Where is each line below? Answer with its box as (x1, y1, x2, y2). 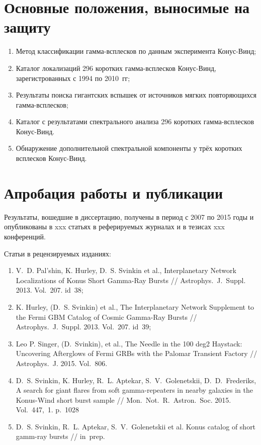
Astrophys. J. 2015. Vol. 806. (16, 358, 108, 368)
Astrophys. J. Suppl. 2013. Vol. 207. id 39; (16, 321, 151, 332)
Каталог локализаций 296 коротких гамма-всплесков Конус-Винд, (16, 62, 216, 73)
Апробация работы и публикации (4, 182, 223, 203)
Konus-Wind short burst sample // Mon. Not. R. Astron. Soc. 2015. (16, 394, 231, 405)
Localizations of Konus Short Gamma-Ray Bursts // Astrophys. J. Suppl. (16, 275, 246, 285)
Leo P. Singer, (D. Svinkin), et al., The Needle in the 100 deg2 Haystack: (16, 338, 242, 348)
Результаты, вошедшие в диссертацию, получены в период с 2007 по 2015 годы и (4, 211, 254, 222)
